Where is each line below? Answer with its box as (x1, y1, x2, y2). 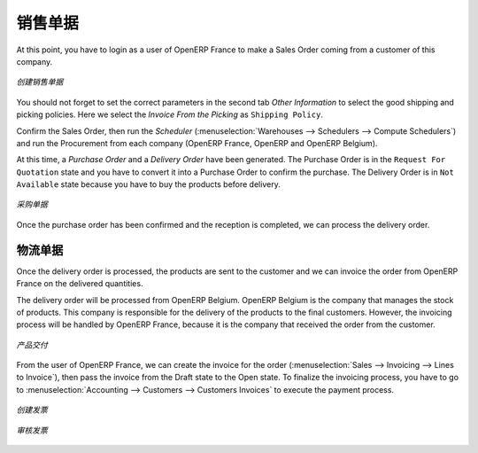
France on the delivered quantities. (16, 278, 143, 289)
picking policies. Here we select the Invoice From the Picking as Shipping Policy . (16, 109, 323, 120)
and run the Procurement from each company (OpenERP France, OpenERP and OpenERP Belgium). (16, 137, 378, 148)
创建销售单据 (16, 76, 64, 88)
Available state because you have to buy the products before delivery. (16, 179, 281, 190)
